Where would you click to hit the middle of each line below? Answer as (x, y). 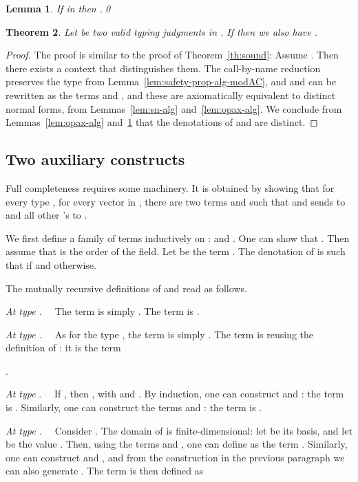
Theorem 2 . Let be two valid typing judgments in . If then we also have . (162, 31)
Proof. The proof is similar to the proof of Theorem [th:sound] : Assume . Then (172, 55)
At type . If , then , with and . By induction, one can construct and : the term (175, 394)
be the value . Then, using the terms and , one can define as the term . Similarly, (177, 444)
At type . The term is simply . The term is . (103, 311)
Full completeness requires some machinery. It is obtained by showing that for (170, 187)
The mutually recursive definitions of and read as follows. (126, 288)
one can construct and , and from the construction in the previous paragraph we (175, 457)
